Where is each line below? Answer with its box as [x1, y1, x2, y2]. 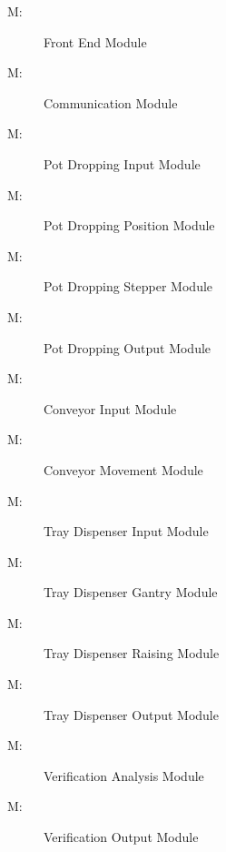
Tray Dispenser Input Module [44, 522, 209, 541]
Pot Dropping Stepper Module [44, 277, 213, 296]
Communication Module [44, 93, 178, 112]
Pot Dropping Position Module [44, 216, 215, 235]
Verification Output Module [44, 827, 199, 847]
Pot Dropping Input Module [44, 154, 201, 173]
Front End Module [44, 32, 147, 51]
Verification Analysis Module [44, 766, 204, 785]
